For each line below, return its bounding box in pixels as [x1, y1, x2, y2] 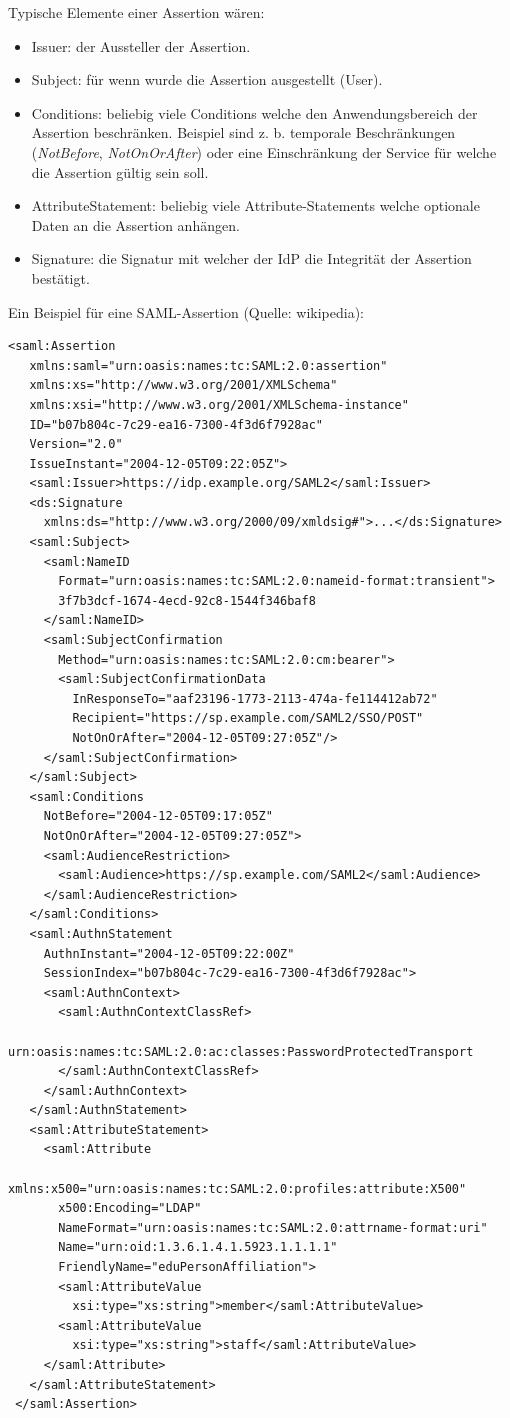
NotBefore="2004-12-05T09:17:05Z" [43, 809, 273, 824]
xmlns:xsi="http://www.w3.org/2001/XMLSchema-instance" [29, 397, 409, 412]
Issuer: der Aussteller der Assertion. [31, 35, 251, 56]
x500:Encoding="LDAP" [58, 1201, 202, 1216]
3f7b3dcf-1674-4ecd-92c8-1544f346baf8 [58, 593, 316, 608]
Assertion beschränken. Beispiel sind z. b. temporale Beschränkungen [31, 122, 456, 143]
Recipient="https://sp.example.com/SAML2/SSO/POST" [72, 711, 424, 726]
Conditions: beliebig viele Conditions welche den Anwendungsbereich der [31, 102, 478, 123]
